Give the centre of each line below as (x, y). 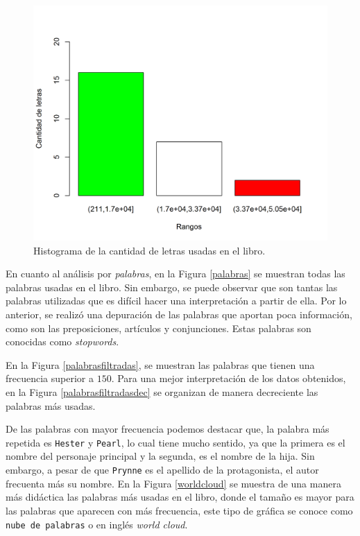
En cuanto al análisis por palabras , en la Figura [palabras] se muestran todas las (175, 274)
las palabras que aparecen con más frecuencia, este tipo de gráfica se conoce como (179, 510)
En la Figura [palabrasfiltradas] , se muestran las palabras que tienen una (160, 364)
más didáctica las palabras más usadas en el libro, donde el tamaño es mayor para (180, 497)
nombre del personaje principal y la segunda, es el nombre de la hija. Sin (160, 456)
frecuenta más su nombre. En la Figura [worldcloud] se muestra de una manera (173, 483)
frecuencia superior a (50, 378)
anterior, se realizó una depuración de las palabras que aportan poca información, (179, 314)
